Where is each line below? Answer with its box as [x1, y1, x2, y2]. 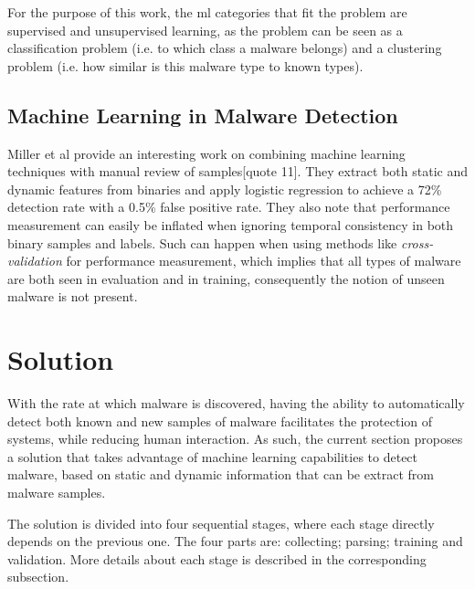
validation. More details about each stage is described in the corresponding [7, 549, 427, 568]
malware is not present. [7, 287, 138, 306]
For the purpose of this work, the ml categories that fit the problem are [7, 3, 407, 21]
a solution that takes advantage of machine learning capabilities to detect [7, 447, 418, 466]
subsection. [7, 567, 69, 586]
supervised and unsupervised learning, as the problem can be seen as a [7, 20, 403, 39]
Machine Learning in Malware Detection [7, 100, 398, 129]
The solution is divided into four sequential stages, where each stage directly [7, 513, 435, 532]
